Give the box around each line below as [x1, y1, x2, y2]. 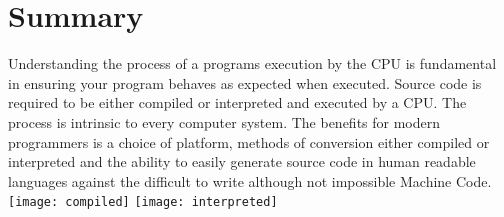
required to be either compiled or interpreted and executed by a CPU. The [8, 92, 467, 113]
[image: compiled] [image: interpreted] [8, 195, 278, 210]
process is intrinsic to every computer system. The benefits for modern [8, 111, 441, 132]
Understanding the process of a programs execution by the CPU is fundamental [8, 53, 497, 74]
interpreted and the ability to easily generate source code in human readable [8, 151, 476, 172]
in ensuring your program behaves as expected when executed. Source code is [8, 72, 482, 93]
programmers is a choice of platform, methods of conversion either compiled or [8, 131, 490, 152]
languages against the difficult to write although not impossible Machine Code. [8, 170, 492, 191]
